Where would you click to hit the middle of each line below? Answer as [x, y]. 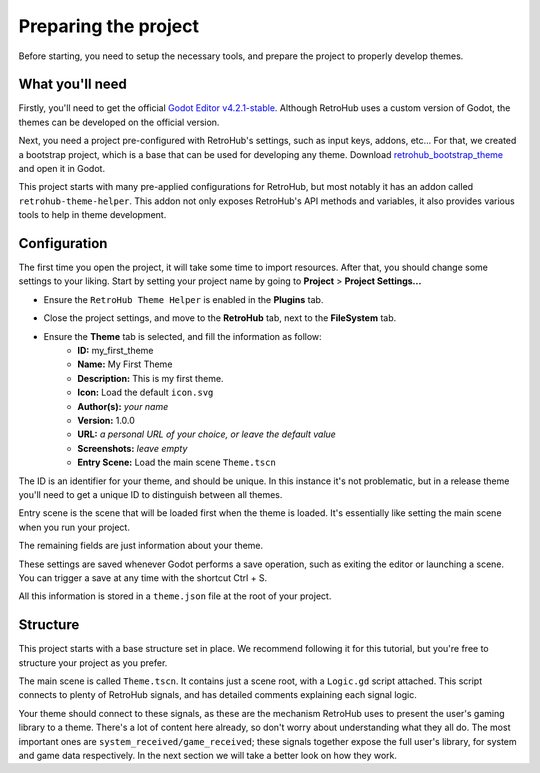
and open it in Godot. [61, 169]
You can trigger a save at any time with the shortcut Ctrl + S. [143, 577]
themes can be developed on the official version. [119, 122]
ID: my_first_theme [115, 351]
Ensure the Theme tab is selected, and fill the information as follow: [182, 336]
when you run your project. [74, 527]
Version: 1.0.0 [106, 420]
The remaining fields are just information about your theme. [141, 546]
